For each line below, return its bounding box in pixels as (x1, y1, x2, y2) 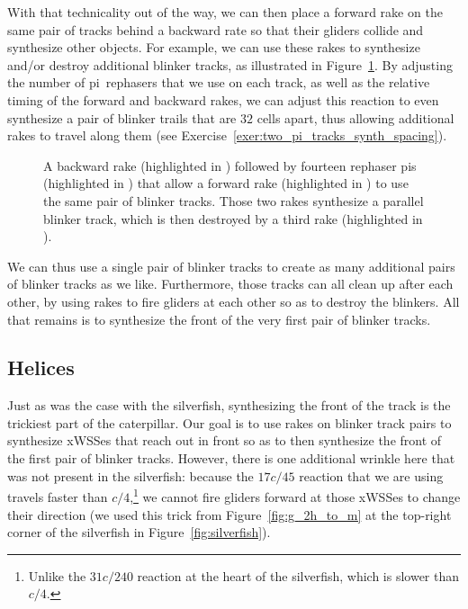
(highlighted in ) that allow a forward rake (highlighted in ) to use (43, 174, 409, 193)
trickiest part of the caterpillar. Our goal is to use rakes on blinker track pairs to (7, 413, 452, 432)
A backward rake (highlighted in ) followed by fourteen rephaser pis (43, 156, 417, 175)
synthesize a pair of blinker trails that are (7, 108, 237, 127)
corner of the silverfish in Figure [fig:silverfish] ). (7, 523, 271, 542)
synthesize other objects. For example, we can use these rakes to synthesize (7, 38, 420, 57)
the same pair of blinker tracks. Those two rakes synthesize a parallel (43, 191, 424, 210)
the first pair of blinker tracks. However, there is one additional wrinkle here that (7, 449, 455, 468)
